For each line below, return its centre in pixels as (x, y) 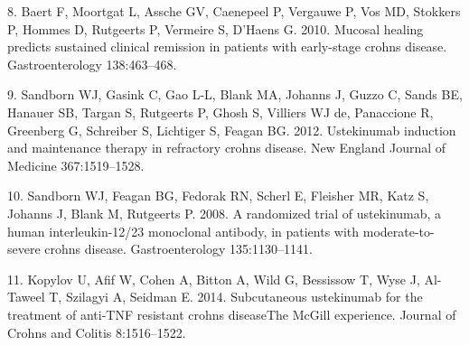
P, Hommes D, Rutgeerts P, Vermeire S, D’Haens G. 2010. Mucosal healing (216, 28)
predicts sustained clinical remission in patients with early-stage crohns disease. (227, 47)
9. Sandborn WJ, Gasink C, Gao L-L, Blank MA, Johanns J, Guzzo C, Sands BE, (235, 94)
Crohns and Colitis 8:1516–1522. (97, 332)
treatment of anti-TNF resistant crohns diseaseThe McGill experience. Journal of (232, 314)
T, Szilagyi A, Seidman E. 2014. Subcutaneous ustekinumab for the (236, 297)
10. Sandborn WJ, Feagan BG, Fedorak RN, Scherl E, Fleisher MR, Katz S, (218, 196)
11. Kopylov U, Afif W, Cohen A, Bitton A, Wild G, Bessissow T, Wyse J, (214, 279)
